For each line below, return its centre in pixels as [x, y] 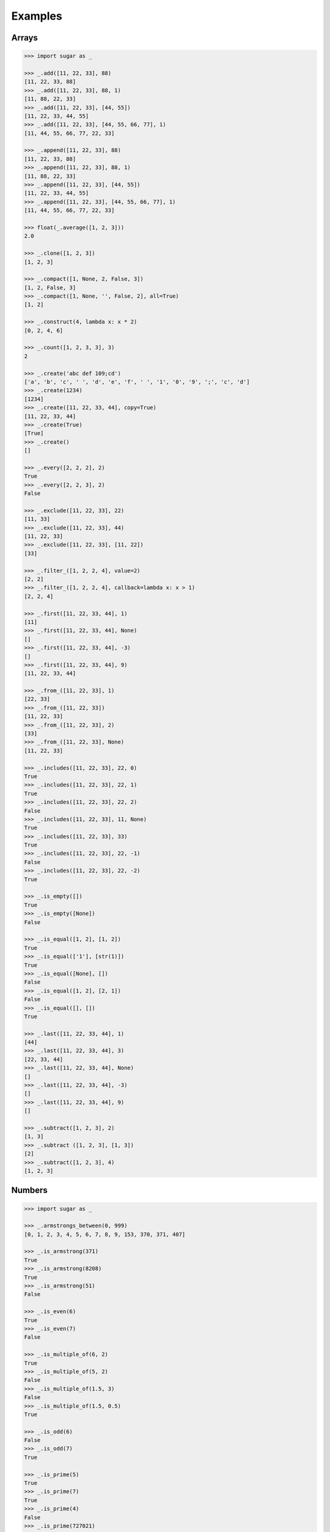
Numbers [30, 1190]
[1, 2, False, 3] [50, 287]
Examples [37, 16]
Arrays [24, 38]
